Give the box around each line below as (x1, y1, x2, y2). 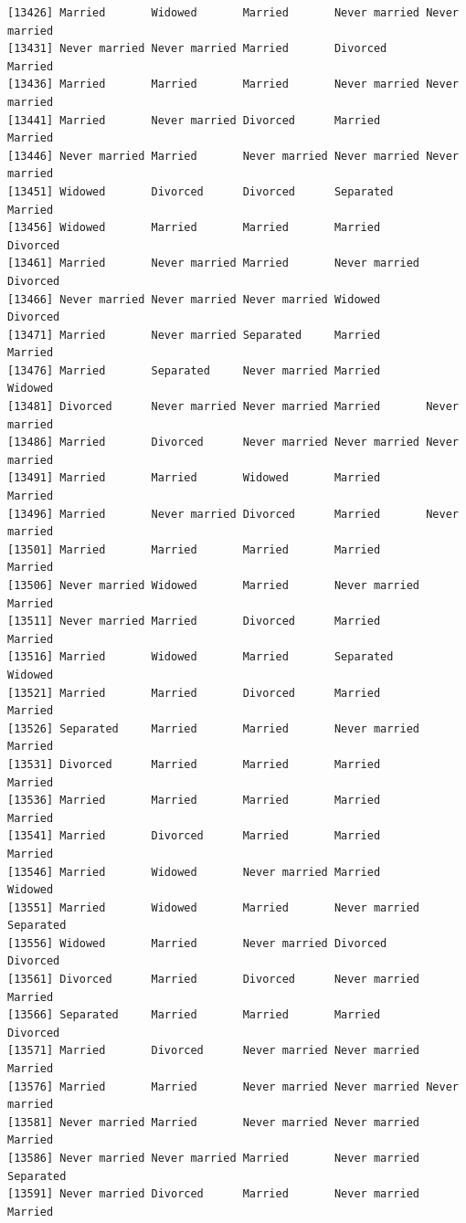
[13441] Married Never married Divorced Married (7, 113, 381, 127)
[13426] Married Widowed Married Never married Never (7, 6, 459, 19)
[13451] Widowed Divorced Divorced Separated (7, 185, 394, 198)
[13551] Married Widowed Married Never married (7, 901, 420, 914)
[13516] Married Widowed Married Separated (7, 650, 394, 664)
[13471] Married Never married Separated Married (7, 328, 381, 342)
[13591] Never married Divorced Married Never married (7, 1187, 420, 1201)
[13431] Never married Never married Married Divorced (7, 42, 387, 56)
